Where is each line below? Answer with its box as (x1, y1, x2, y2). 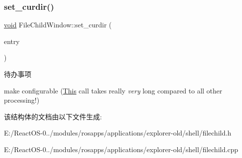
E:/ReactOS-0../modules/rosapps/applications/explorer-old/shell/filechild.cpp (4, 144, 239, 154)
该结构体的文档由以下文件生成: (4, 111, 102, 121)
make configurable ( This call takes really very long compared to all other (4, 85, 222, 95)
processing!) (4, 95, 40, 105)
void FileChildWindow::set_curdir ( (4, 20, 112, 30)
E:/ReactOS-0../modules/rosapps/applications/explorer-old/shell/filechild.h (4, 128, 232, 138)
